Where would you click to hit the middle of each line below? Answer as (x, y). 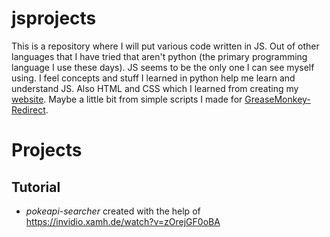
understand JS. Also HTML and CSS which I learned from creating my (155, 88)
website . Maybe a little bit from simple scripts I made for (127, 99)
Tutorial (36, 187)
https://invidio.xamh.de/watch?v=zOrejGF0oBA (123, 221)
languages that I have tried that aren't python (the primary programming (159, 56)
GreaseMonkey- (277, 99)
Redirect (28, 109)
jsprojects (54, 18)
